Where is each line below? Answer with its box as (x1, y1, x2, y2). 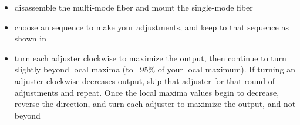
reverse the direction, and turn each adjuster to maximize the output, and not (14, 98, 296, 110)
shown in (14, 32, 46, 44)
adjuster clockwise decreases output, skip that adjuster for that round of (14, 74, 275, 86)
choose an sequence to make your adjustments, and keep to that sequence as (14, 20, 289, 33)
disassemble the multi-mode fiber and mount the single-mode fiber (14, 1, 253, 13)
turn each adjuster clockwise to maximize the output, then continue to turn (14, 51, 286, 64)
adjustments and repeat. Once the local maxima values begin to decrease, (14, 86, 279, 98)
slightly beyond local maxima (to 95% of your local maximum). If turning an (14, 63, 295, 75)
